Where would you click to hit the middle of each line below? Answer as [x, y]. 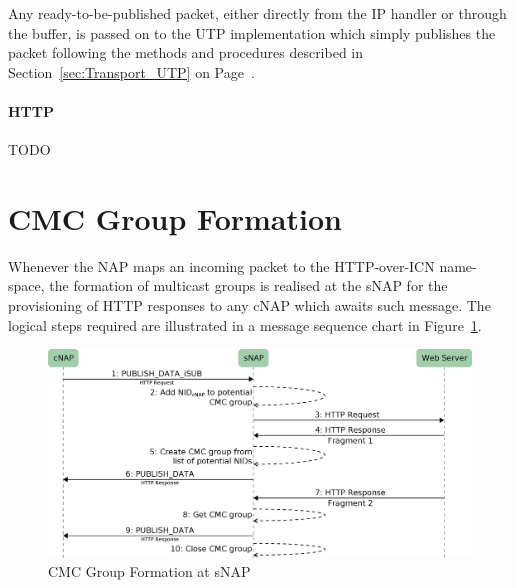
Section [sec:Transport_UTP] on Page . [131, 71]
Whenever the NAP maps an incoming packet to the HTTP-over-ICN [221, 265]
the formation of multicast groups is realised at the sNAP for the [248, 285]
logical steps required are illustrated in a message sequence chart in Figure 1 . [245, 324]
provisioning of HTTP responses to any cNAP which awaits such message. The [249, 305]
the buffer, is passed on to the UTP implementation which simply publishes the [252, 32]
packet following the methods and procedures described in [186, 52]
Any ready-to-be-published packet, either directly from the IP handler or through [257, 13]
